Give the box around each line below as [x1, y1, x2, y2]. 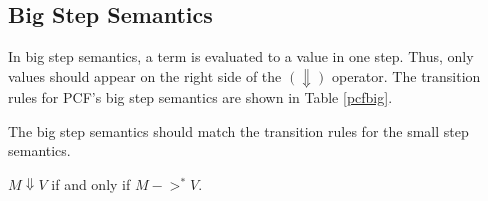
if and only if [51, 174, 131, 195]
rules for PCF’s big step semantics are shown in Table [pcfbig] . [8, 87, 393, 108]
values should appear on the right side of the [8, 65, 282, 86]
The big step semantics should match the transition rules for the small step [8, 120, 469, 141]
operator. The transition [331, 65, 481, 86]
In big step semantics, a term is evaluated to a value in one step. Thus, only [8, 46, 474, 67]
